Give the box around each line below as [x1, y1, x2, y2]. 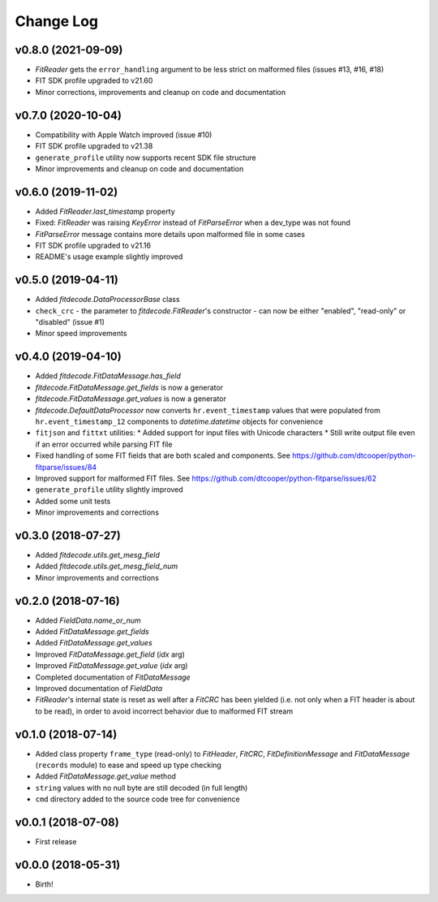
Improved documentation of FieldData [35, 684, 162, 693]
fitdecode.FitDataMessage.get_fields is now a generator [35, 382, 223, 392]
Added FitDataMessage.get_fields [35, 627, 149, 637]
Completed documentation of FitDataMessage [35, 672, 191, 682]
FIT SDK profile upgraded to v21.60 [35, 76, 153, 85]
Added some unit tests [35, 496, 111, 506]
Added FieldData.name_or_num [35, 615, 141, 625]
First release [35, 837, 77, 847]
